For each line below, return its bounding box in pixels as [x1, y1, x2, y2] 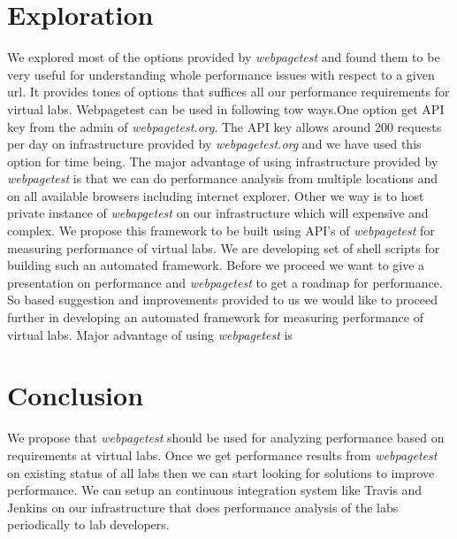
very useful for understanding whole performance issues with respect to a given [7, 65, 435, 83]
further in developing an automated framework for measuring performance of [7, 308, 423, 327]
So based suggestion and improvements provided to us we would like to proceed [7, 290, 438, 309]
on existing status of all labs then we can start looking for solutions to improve [7, 463, 435, 481]
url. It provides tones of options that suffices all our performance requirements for [7, 82, 450, 101]
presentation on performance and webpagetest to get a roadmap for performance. [7, 273, 443, 291]
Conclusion [7, 377, 144, 413]
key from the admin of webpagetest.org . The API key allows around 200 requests [7, 117, 442, 135]
